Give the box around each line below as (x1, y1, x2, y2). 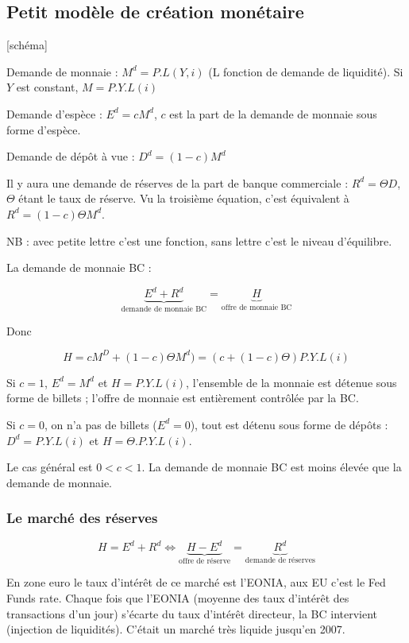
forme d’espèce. (6, 121, 81, 138)
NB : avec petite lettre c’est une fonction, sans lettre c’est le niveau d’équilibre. (6, 232, 392, 249)
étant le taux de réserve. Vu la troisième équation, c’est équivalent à (18, 190, 349, 207)
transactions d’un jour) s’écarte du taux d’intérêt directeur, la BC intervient (6, 605, 378, 622)
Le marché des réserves (6, 508, 158, 528)
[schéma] (6, 37, 48, 53)
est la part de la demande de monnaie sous (169, 105, 377, 122)
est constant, (16, 79, 79, 95)
